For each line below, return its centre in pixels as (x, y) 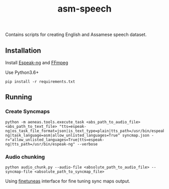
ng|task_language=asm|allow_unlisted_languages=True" (63, 135)
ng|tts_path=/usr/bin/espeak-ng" (40, 144)
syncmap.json (136, 135)
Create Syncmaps (28, 112)
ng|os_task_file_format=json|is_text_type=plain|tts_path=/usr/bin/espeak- (86, 131)
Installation (23, 50)
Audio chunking (25, 157)
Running (19, 97)
